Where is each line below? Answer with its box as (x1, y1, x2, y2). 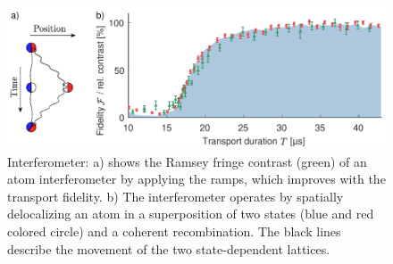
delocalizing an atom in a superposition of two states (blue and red (7, 204, 374, 223)
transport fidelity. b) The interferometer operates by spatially (7, 186, 344, 205)
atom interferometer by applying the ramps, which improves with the (7, 169, 386, 188)
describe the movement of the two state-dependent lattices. (7, 239, 330, 258)
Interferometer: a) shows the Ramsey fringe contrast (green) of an (7, 152, 367, 170)
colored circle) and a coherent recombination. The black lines (7, 222, 341, 241)
